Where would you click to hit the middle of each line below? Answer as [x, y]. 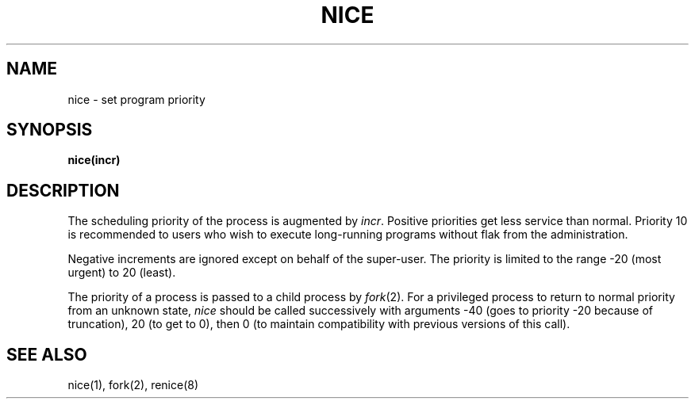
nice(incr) [94, 160]
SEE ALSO [47, 354]
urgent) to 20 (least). [122, 273]
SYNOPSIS [50, 130]
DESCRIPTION [63, 190]
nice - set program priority [136, 99]
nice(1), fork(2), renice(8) [133, 385]
